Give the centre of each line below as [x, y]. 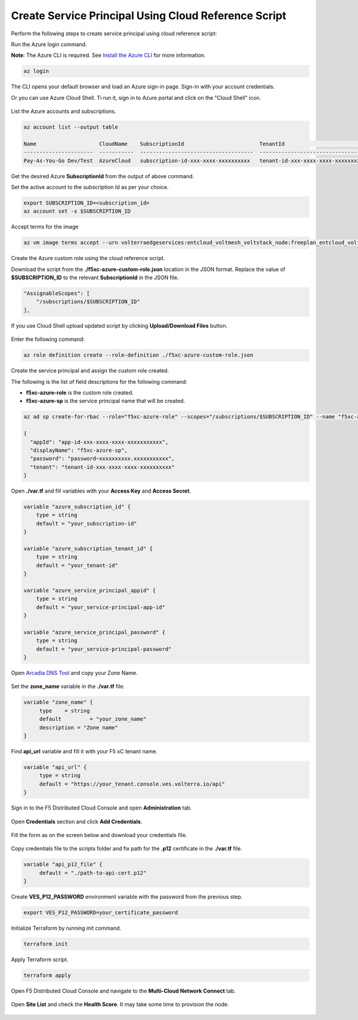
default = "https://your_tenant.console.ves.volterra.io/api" [132, 784]
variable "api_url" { [55, 767]
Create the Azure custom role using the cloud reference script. [88, 258]
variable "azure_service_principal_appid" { [90, 590]
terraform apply [47, 975]
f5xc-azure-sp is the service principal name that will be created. [106, 401]
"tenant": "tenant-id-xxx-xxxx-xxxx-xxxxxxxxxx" [103, 467]
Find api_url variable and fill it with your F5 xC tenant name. [84, 752]
